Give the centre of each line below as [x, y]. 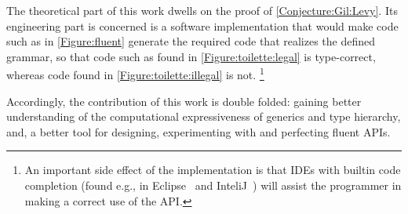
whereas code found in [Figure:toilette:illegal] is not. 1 [135, 74]
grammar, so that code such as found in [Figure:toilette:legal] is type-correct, [191, 56]
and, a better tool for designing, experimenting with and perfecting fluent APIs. [199, 131]
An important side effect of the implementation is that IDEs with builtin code [213, 170]
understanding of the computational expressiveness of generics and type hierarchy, [204, 116]
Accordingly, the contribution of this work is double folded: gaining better [184, 101]
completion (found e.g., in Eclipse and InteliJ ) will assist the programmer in [213, 185]
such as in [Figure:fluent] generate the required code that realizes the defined [191, 41]
